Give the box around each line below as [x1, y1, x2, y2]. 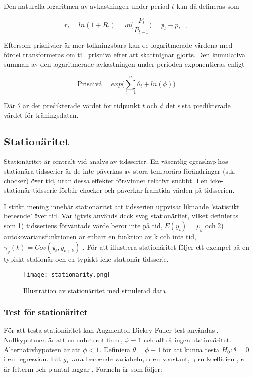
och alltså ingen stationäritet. [144, 335, 231, 345]
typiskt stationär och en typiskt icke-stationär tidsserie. [4, 254, 169, 264]
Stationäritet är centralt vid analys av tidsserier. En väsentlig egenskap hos [4, 156, 228, 166]
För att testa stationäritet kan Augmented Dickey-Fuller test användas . [4, 325, 219, 335]
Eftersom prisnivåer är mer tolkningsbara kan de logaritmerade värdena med [4, 40, 233, 50]
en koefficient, [198, 354, 239, 364]
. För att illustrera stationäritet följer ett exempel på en [82, 242, 249, 252]
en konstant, [153, 354, 190, 364]
